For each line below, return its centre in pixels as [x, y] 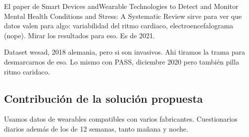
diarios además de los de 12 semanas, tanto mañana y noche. [96, 128]
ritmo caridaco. [27, 71]
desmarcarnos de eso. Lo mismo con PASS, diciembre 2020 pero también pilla [122, 61]
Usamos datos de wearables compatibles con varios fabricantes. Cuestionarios [121, 119]
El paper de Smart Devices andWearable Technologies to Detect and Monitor [121, 6]
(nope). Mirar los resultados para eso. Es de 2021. [79, 35]
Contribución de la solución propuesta [103, 98]
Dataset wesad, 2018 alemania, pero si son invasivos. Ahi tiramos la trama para [124, 52]
